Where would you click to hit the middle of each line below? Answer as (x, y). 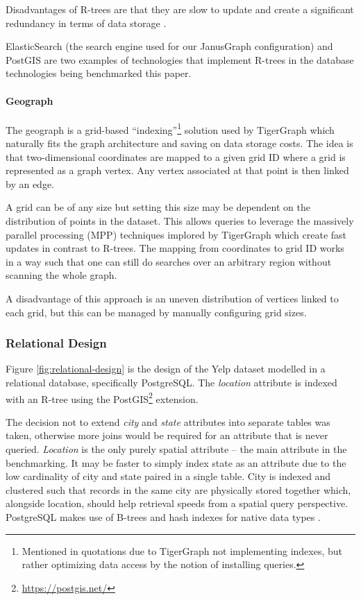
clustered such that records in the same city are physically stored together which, (178, 489)
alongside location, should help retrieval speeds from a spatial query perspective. (177, 503)
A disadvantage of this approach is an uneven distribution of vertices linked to (172, 298)
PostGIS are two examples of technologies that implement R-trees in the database (180, 59)
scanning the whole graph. (61, 275)
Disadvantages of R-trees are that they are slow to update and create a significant (180, 9)
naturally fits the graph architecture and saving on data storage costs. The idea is (179, 143)
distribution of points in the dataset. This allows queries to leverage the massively (180, 220)
